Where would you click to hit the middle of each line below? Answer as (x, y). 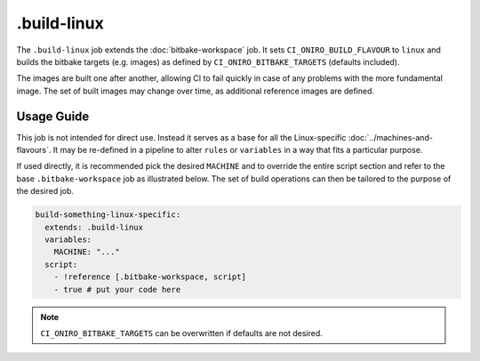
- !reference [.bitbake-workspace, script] (150, 277)
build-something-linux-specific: (108, 215)
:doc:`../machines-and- (390, 137)
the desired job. (45, 191)
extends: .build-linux (94, 227)
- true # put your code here (117, 289)
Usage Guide (53, 116)
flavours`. (34, 150)
